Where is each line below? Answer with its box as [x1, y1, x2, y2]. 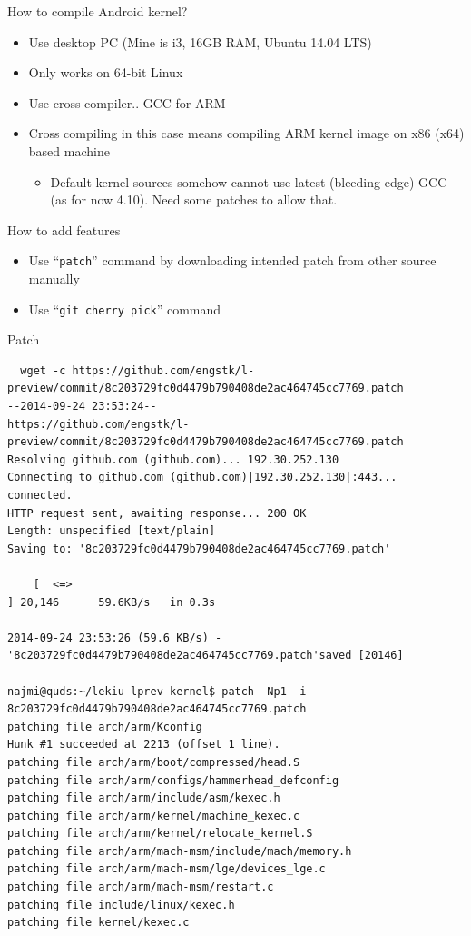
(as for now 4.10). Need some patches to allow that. [50, 190, 338, 209]
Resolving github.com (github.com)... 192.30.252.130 [7, 453, 339, 466]
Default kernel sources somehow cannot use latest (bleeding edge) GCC [50, 172, 447, 191]
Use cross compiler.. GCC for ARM [28, 93, 226, 112]
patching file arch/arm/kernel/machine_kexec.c [7, 809, 300, 822]
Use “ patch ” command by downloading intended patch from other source [28, 251, 437, 270]
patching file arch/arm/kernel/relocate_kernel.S [7, 827, 313, 841]
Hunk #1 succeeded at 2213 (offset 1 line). [7, 738, 280, 752]
